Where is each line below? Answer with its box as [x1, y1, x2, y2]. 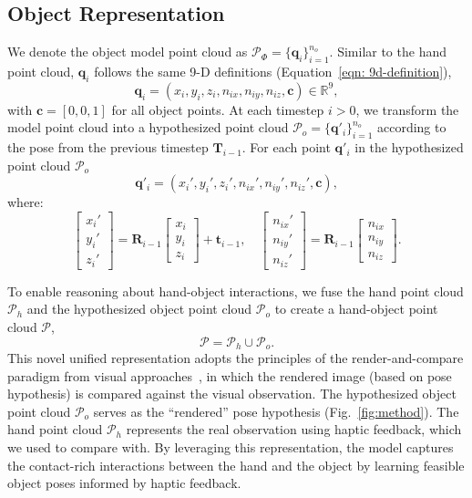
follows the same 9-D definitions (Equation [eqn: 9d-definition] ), [94, 62, 452, 80]
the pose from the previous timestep [7, 138, 209, 157]
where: [7, 192, 44, 212]
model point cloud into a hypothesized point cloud [7, 118, 289, 137]
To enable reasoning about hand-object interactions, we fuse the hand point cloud [7, 281, 464, 300]
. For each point [241, 138, 331, 157]
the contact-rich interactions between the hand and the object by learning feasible [7, 455, 465, 474]
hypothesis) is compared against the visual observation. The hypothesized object [7, 384, 457, 403]
